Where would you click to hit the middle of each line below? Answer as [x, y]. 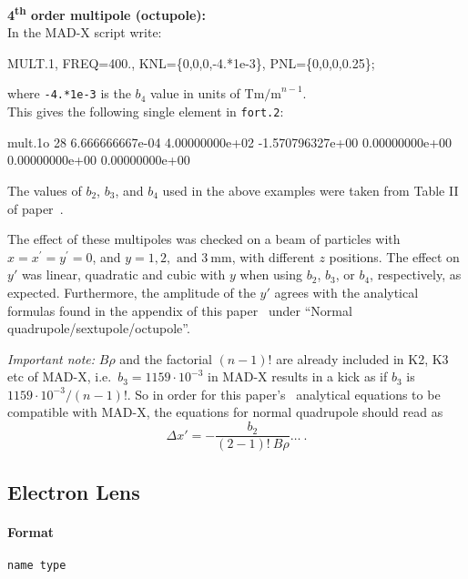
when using [271, 274]
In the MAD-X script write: [85, 32]
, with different [273, 256]
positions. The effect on [394, 256]
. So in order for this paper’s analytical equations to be [284, 394]
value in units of [195, 93]
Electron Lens [74, 491]
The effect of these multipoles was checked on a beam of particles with [204, 239]
